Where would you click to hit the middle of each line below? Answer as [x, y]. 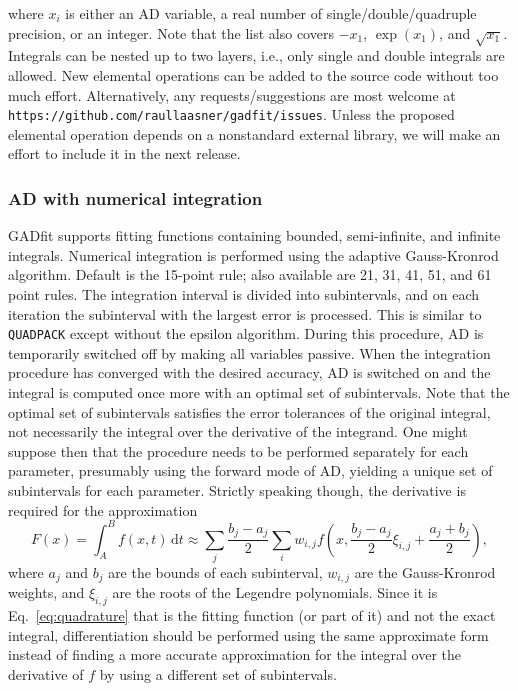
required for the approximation [103, 509]
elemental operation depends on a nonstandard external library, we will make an [254, 133]
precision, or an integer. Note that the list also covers [171, 32]
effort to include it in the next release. [124, 153]
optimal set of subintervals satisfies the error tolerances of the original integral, [249, 411]
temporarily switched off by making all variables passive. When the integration [249, 352]
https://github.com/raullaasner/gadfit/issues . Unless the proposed [231, 114]
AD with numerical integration [135, 197]
